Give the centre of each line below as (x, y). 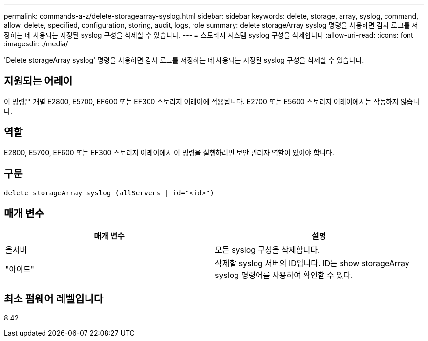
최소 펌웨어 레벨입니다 (54, 298)
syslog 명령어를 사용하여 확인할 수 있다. (284, 275)
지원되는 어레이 (38, 81)
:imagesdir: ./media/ (36, 44)
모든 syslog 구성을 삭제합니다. (267, 250)
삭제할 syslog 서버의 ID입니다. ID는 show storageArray (312, 264)
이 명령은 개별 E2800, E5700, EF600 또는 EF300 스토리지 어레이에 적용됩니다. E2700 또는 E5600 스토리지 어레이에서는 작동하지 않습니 (212, 101)
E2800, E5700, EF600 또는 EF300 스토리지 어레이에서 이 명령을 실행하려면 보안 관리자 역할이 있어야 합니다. (169, 152)
